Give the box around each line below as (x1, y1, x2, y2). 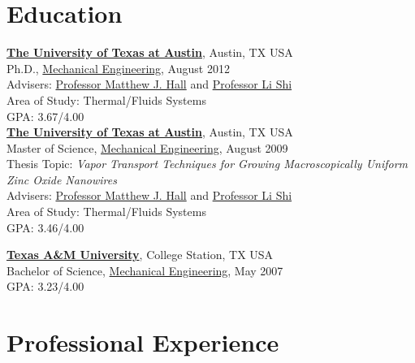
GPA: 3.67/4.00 (6, 107, 84, 124)
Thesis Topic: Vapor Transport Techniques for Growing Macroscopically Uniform (6, 155, 409, 172)
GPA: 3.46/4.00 (6, 218, 84, 236)
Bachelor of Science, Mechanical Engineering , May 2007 (6, 261, 283, 279)
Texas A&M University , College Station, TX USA (6, 246, 274, 263)
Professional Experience (6, 326, 279, 359)
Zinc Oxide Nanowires (6, 171, 117, 188)
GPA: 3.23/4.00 (6, 278, 84, 295)
